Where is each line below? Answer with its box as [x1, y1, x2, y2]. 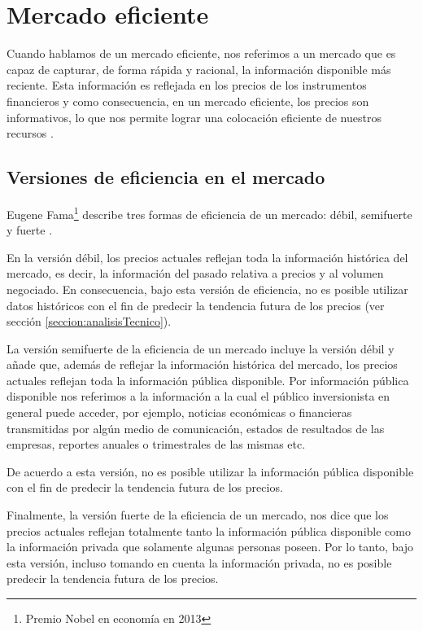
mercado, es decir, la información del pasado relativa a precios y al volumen [7, 265, 384, 282]
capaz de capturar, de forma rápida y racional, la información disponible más [7, 60, 391, 77]
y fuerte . [7, 221, 53, 239]
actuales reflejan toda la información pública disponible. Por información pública [7, 371, 409, 388]
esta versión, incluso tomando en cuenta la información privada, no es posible [7, 554, 392, 571]
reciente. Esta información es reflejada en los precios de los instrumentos [7, 77, 367, 94]
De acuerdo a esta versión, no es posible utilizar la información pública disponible [7, 462, 414, 480]
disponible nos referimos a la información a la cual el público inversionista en [7, 388, 390, 405]
